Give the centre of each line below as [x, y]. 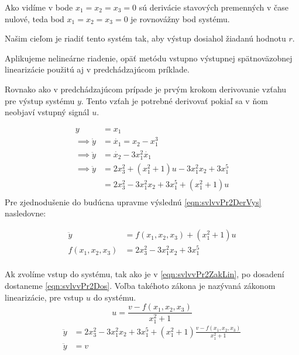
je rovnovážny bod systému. [180, 18]
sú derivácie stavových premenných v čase [214, 7]
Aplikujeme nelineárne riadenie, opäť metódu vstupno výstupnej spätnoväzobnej [149, 58]
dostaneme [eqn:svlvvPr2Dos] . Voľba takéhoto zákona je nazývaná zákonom [140, 285]
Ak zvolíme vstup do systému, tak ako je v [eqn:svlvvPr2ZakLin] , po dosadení [145, 274]
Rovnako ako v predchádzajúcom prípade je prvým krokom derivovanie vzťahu [146, 89]
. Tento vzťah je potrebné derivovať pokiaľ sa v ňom [174, 100]
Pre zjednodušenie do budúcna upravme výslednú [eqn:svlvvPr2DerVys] [133, 201]
